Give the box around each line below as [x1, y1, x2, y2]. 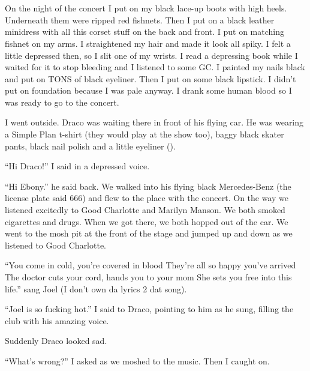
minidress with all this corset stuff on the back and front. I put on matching [5, 25, 285, 38]
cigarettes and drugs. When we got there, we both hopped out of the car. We [5, 215, 288, 228]
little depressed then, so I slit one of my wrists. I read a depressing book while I [5, 49, 298, 61]
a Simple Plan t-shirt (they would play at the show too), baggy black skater [5, 128, 284, 140]
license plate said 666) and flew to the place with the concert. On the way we [5, 192, 289, 204]
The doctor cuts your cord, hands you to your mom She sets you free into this [5, 271, 292, 283]
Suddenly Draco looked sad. [5, 334, 107, 347]
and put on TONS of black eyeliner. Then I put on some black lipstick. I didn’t [5, 72, 296, 85]
